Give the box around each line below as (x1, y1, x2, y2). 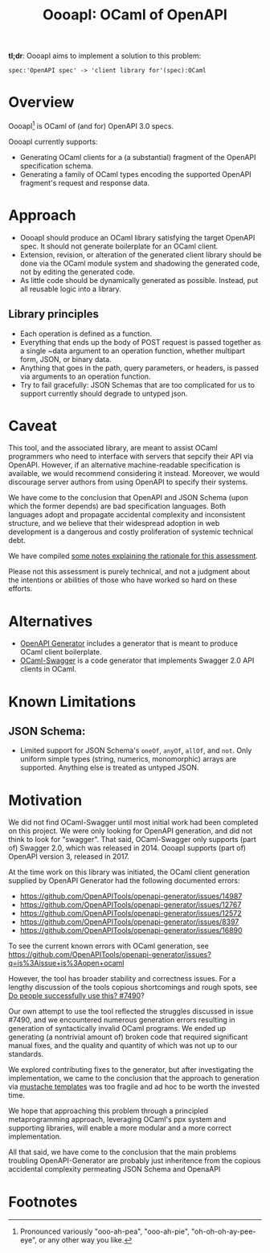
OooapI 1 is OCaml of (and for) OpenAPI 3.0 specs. (8, 120, 174, 130)
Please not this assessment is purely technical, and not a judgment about (8, 567, 251, 577)
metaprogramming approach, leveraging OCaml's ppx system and (8, 1115, 227, 1124)
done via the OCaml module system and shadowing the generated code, (19, 258, 260, 268)
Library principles (8, 307, 99, 321)
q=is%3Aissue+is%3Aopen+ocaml (8, 959, 125, 968)
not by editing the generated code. (19, 267, 135, 277)
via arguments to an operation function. (19, 372, 151, 381)
